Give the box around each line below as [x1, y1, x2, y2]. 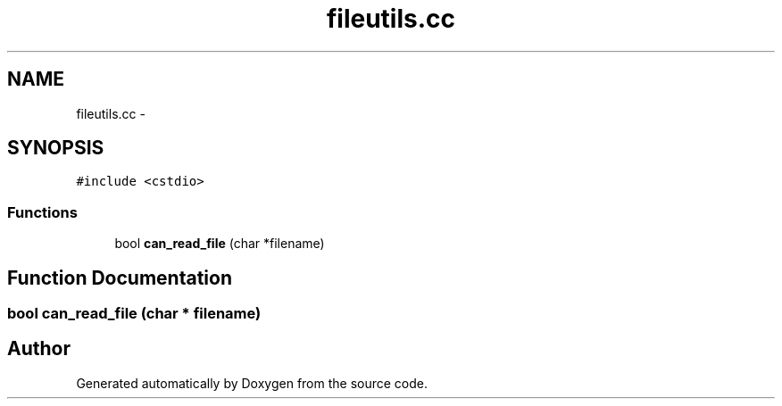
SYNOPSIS [7, 137, 104, 160]
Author [7, 337, 71, 360]
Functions [7, 203, 78, 221]
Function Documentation [7, 266, 232, 289]
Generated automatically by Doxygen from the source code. [76, 375, 428, 391]
